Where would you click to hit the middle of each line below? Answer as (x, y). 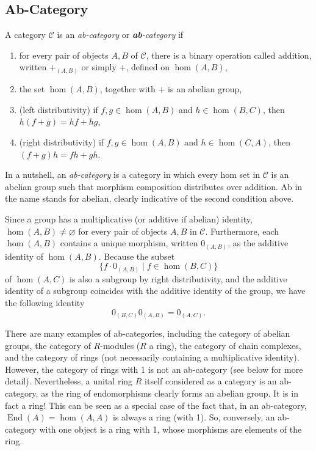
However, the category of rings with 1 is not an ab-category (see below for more (154, 369)
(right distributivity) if (62, 142)
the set (32, 89)
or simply (99, 67)
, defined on (148, 67)
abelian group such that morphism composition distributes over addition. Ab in (154, 186)
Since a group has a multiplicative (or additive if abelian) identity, (129, 219)
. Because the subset (137, 256)
